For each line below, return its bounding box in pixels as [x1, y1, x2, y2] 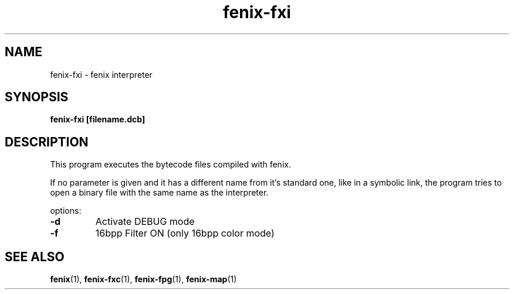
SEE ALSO [5, 249, 65, 264]
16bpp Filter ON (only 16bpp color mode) [95, 227, 275, 240]
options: [50, 206, 82, 216]
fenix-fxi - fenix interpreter [50, 69, 153, 80]
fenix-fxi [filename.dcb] [50, 114, 146, 125]
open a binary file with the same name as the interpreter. [50, 187, 269, 198]
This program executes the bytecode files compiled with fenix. [50, 159, 291, 170]
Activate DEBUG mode [95, 216, 195, 228]
